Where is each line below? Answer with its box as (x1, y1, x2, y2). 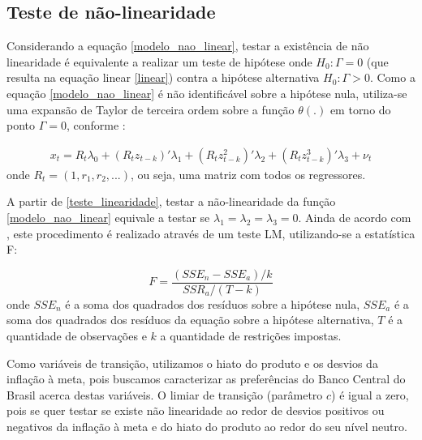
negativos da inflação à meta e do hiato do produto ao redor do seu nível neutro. (6, 417, 407, 434)
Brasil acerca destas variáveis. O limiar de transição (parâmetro (6, 386, 323, 403)
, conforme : (66, 117, 126, 134)
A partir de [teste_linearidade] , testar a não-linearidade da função (6, 193, 336, 210)
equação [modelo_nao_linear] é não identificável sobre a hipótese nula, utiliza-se (6, 84, 407, 101)
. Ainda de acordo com (298, 208, 411, 225)
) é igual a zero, (331, 386, 409, 403)
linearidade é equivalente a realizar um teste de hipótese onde (6, 53, 312, 70)
